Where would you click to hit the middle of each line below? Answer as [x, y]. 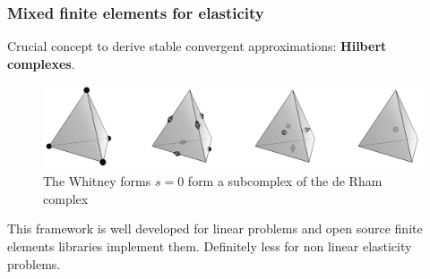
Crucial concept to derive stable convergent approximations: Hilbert [197, 46]
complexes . [41, 63]
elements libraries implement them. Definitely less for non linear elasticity [210, 245]
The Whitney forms [97, 181]
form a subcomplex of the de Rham [285, 181]
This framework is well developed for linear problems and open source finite [215, 228]
